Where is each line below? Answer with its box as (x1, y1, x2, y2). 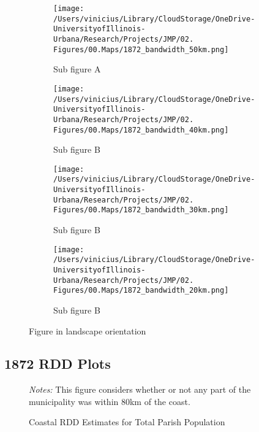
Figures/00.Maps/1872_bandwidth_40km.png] (53, 125, 229, 134)
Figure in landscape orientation (29, 324, 146, 337)
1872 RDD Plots (4, 354, 111, 373)
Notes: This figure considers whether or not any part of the (29, 383, 251, 396)
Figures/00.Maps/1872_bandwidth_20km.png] (53, 286, 229, 295)
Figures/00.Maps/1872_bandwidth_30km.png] (53, 206, 229, 215)
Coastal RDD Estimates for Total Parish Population (29, 415, 225, 428)
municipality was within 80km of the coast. (29, 395, 190, 407)
